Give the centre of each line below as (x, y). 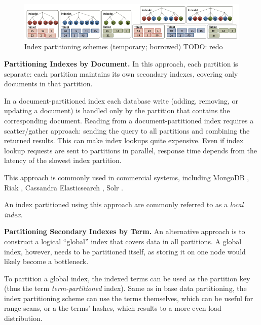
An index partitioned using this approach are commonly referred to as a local (124, 204)
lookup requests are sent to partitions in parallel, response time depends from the (130, 150)
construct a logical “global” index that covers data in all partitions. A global (123, 241)
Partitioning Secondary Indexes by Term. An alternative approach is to (125, 231)
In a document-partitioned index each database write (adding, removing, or (121, 100)
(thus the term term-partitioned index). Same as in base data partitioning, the (125, 288)
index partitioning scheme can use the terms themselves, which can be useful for (129, 298)
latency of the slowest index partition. (63, 160)
